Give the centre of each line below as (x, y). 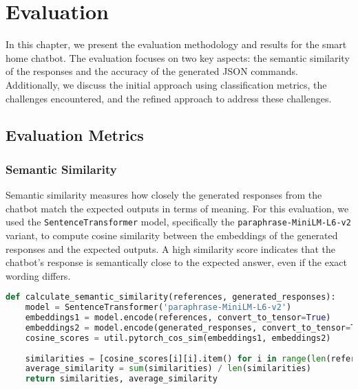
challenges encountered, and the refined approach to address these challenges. (169, 98)
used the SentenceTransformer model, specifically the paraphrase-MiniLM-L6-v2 (178, 222)
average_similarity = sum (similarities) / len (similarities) (168, 369)
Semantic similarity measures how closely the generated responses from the (164, 195)
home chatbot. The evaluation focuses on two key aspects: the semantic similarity (178, 57)
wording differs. (38, 275)
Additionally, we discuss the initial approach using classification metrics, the (166, 84)
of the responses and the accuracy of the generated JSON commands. (152, 71)
